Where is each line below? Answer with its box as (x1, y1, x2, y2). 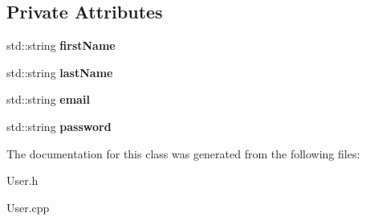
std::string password (6, 117, 112, 134)
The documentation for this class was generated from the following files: (6, 145, 360, 162)
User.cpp (6, 198, 50, 215)
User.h (6, 172, 39, 189)
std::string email (6, 91, 90, 108)
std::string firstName (6, 37, 116, 54)
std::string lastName (6, 63, 113, 80)
